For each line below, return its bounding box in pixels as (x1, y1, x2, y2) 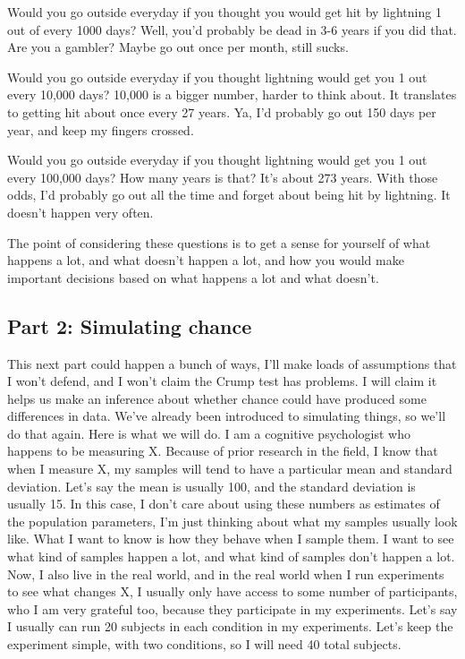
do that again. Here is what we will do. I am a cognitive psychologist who (7, 424, 410, 442)
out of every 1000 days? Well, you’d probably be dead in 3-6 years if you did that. (7, 20, 457, 39)
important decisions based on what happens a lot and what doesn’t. (7, 268, 379, 287)
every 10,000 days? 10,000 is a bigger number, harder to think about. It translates (7, 85, 457, 104)
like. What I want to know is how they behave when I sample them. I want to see (7, 529, 454, 548)
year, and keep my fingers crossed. (7, 120, 194, 139)
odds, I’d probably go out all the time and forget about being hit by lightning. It (7, 185, 451, 204)
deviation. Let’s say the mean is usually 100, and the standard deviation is (7, 476, 416, 495)
